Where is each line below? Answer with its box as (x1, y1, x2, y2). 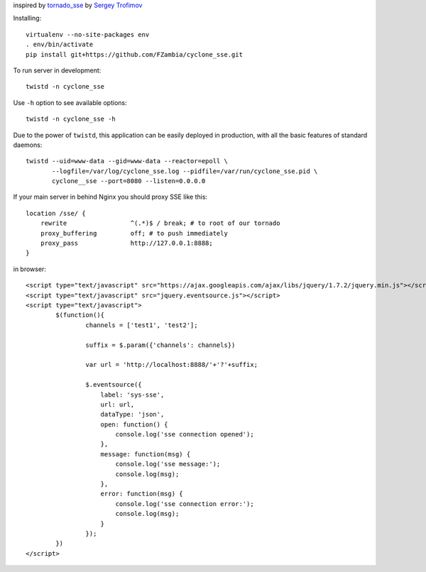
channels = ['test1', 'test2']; (85, 321, 198, 329)
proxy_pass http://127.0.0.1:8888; (40, 239, 213, 248)
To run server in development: (13, 66, 102, 75)
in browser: (13, 265, 46, 273)
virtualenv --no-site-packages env (26, 31, 150, 38)
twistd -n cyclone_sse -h (26, 115, 116, 123)
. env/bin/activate (26, 40, 94, 49)
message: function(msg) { (100, 450, 191, 458)
